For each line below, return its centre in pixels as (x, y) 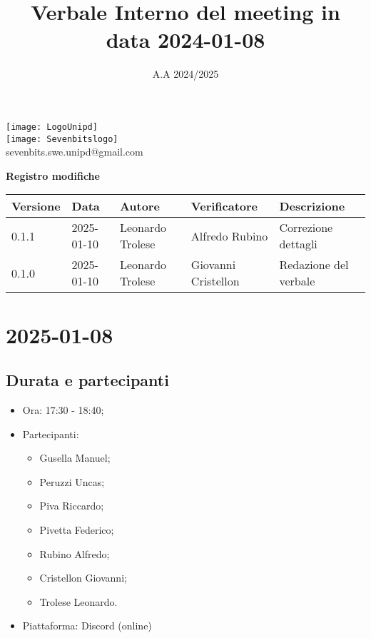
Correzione (306, 228)
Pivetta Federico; (77, 529)
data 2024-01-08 (185, 40)
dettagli (298, 244)
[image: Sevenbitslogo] (62, 139)
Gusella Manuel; (75, 458)
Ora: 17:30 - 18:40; (63, 409)
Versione (36, 206)
